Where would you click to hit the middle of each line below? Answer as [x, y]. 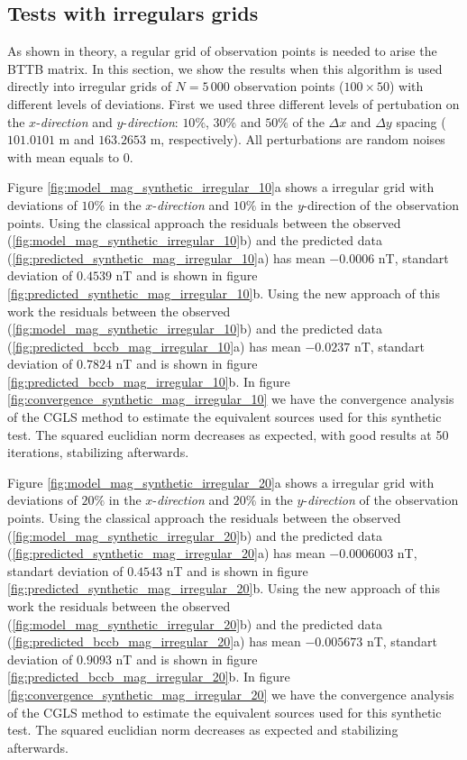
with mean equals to [64, 156]
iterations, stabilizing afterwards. [98, 452]
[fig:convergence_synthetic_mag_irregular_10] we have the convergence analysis [231, 399]
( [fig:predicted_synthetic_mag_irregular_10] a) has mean [166, 257]
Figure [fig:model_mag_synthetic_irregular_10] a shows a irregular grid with [221, 187]
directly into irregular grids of [89, 86]
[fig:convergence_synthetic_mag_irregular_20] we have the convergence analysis [231, 694]
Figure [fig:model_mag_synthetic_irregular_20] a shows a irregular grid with [221, 482]
